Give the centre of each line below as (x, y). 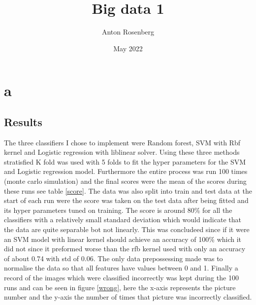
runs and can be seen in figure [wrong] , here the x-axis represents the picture (120, 287)
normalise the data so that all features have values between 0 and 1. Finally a (121, 268)
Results (23, 121)
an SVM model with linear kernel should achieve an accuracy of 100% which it (123, 239)
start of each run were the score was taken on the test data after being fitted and (126, 200)
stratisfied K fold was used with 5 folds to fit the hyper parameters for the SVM (125, 161)
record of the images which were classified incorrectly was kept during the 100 (121, 278)
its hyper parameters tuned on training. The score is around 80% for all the (118, 210)
